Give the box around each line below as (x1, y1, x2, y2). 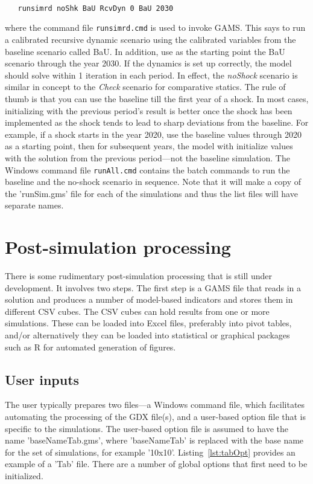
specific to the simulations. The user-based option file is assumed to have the (5, 422, 288, 434)
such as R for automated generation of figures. (5, 340, 176, 353)
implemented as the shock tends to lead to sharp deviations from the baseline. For (5, 116, 309, 129)
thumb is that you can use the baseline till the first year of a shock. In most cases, (5, 92, 309, 105)
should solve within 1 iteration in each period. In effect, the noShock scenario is (5, 68, 298, 81)
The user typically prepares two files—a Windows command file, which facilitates (5, 398, 305, 411)
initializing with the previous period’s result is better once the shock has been (5, 104, 292, 117)
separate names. (5, 199, 64, 211)
